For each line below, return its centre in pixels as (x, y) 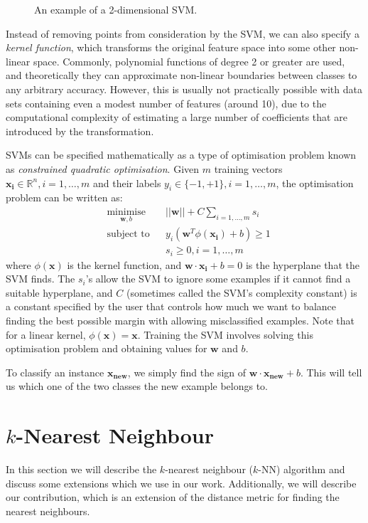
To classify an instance (55, 372)
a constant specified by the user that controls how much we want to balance (171, 306)
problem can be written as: (64, 197)
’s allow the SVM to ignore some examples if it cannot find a (218, 279)
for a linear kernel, (46, 334)
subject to (128, 234)
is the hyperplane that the (302, 264)
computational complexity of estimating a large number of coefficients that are (177, 117)
